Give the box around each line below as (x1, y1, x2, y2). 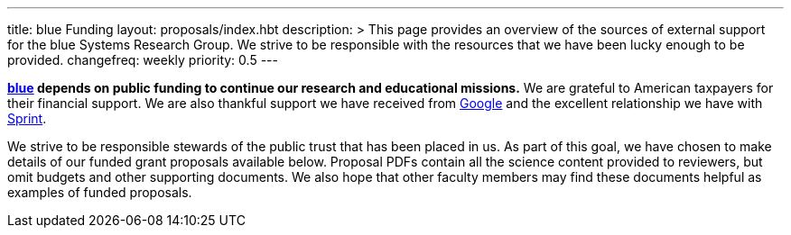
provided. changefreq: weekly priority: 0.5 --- (7, 52, 278, 68)
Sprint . (7, 111, 47, 126)
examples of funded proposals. (7, 185, 192, 200)
